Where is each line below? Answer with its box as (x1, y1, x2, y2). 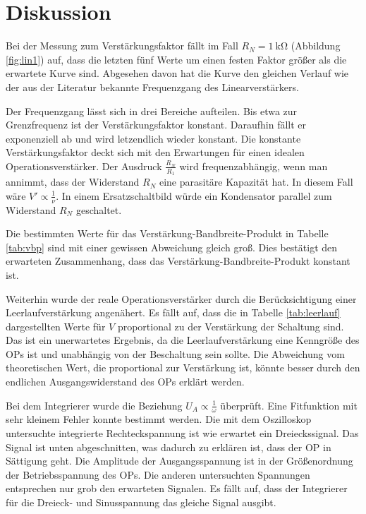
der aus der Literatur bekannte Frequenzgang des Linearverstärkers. (6, 79, 299, 94)
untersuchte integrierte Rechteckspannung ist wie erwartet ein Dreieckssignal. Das (6, 426, 359, 441)
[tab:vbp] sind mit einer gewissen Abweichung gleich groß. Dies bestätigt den (6, 239, 338, 254)
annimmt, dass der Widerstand (6, 174, 140, 189)
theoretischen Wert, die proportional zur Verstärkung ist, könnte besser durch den (6, 360, 360, 375)
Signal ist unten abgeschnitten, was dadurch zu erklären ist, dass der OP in (6, 439, 331, 454)
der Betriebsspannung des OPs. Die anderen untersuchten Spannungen (6, 467, 310, 482)
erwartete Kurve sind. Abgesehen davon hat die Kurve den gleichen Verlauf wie (6, 66, 349, 80)
